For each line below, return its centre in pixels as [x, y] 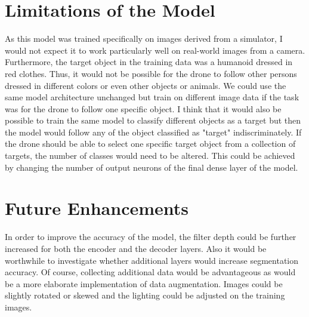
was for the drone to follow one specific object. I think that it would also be [143, 108]
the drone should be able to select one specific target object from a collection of [150, 144]
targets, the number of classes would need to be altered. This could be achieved [150, 156]
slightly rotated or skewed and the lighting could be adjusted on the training [145, 295]
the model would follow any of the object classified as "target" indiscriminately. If [153, 132]
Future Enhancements [97, 208]
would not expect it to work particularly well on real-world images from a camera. [155, 50]
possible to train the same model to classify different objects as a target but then [153, 120]
